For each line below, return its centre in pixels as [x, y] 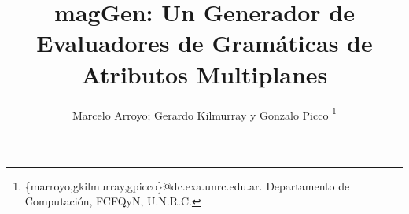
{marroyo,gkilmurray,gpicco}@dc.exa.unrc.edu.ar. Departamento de [187, 185]
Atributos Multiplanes [204, 74]
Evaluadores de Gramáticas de [204, 43]
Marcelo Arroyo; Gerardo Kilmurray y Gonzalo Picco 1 [204, 113]
